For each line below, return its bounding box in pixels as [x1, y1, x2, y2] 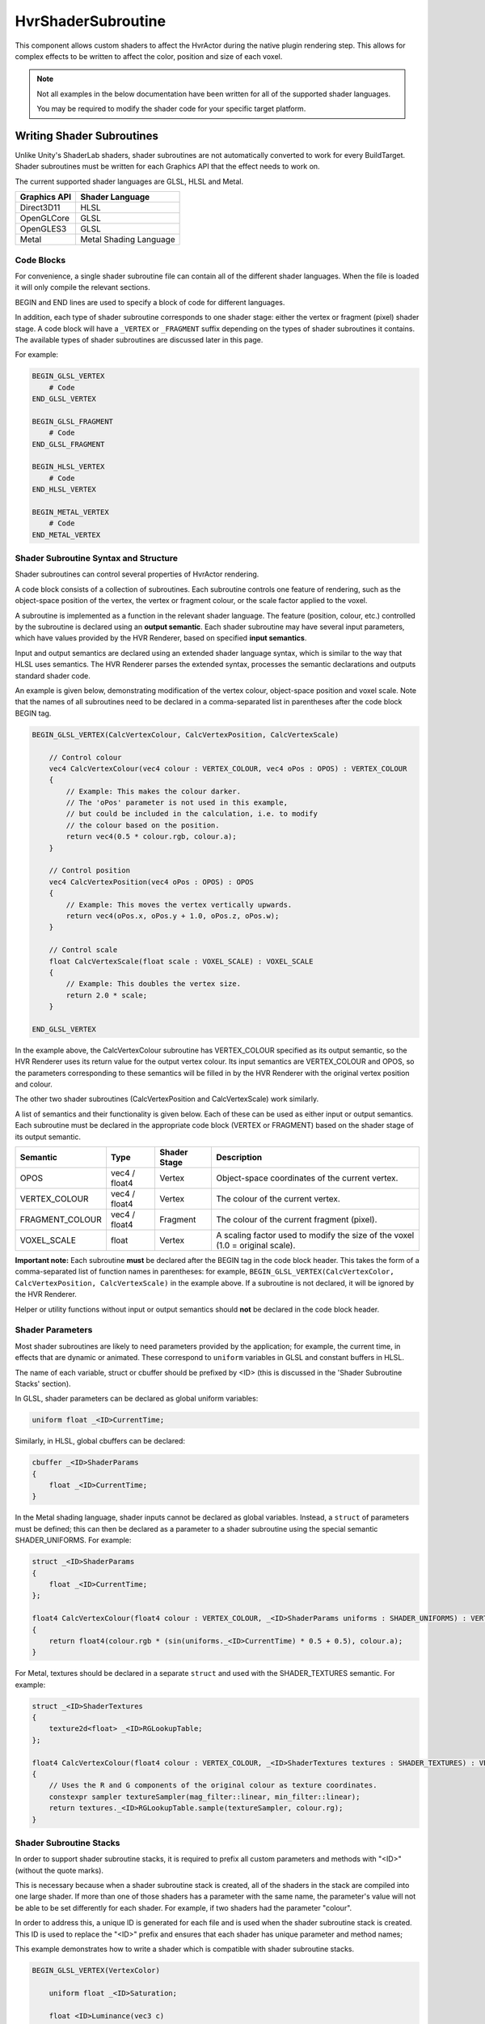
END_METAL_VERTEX [32, 530, 101, 539]
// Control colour [48, 753, 122, 762]
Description [215, 1152, 263, 1163]
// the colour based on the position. [65, 820, 220, 830]
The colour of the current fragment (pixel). [215, 1214, 377, 1226]
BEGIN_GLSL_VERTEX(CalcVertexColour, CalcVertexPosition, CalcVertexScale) [32, 729, 339, 739]
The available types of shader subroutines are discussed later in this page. [15, 334, 264, 344]
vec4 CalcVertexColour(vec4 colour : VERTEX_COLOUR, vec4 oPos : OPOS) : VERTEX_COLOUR [48, 763, 407, 773]
